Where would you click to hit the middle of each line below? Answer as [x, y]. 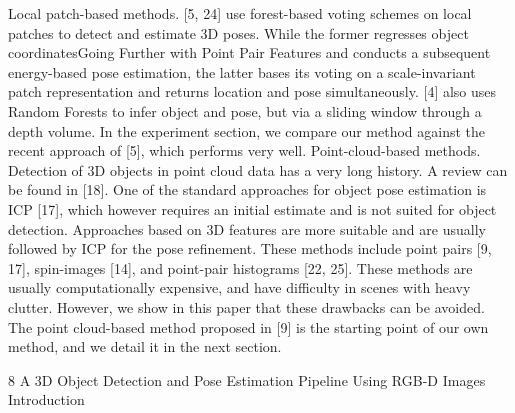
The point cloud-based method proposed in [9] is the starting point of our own [248, 326]
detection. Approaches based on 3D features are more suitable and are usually [247, 228]
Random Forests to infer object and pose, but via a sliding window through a [245, 110]
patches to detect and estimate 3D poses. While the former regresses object [238, 32]
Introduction [46, 399]
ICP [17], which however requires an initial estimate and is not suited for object [252, 208]
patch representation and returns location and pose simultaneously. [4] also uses [252, 91]
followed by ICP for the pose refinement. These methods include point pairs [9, [250, 248]
